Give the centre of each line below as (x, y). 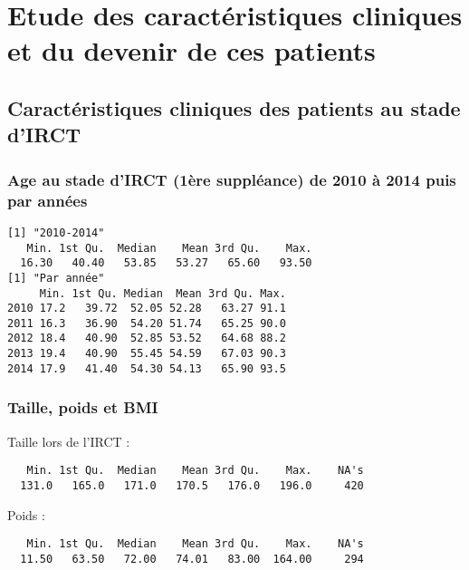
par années (48, 200)
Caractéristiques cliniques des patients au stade (234, 107)
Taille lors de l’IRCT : (69, 441)
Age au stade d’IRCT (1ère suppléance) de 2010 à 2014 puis (232, 179)
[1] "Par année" (56, 278)
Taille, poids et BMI (83, 407)
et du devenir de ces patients (191, 50)
